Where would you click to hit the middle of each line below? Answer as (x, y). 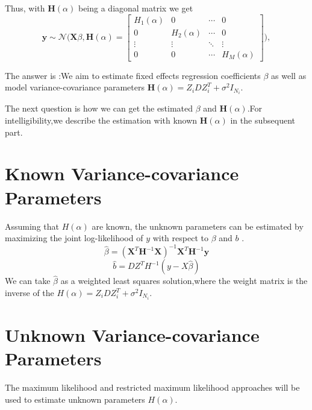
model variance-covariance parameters (75, 87)
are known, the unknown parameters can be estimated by (198, 226)
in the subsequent (263, 120)
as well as (289, 75)
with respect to (180, 238)
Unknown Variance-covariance (132, 335)
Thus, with (25, 8)
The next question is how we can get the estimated (99, 108)
